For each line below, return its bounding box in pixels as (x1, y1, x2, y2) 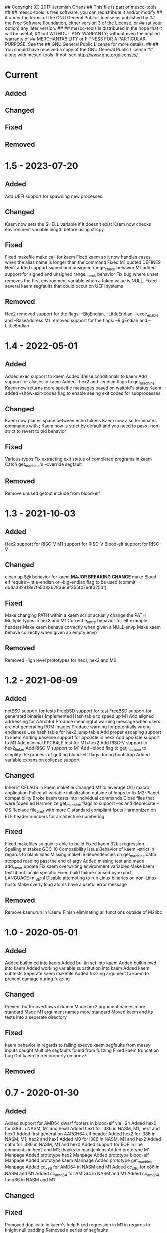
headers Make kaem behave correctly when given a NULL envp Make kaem (5, 624, 161, 630)
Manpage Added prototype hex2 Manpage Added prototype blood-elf (5, 1152, 149, 1158)
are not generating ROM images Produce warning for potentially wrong (5, 724, 151, 730)
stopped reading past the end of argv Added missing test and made (5, 858, 145, 864)
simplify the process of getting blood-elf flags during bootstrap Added (5, 751, 150, 757)
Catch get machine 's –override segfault (5, 461, 82, 468)
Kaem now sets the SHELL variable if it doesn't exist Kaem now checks (5, 221, 151, 227)
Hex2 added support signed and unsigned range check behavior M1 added (5, 265, 156, 272)
